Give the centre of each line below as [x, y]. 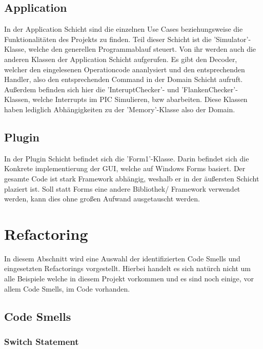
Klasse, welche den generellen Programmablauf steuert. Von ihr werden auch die [130, 49]
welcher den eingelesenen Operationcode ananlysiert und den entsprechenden [125, 69]
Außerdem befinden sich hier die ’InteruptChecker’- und [92, 89]
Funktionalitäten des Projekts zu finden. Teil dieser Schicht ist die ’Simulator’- [128, 39]
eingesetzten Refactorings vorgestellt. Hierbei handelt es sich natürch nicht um [127, 268]
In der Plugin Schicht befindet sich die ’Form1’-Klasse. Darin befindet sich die [127, 158]
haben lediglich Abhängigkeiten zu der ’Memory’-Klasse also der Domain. [120, 109]
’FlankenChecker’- [209, 89]
